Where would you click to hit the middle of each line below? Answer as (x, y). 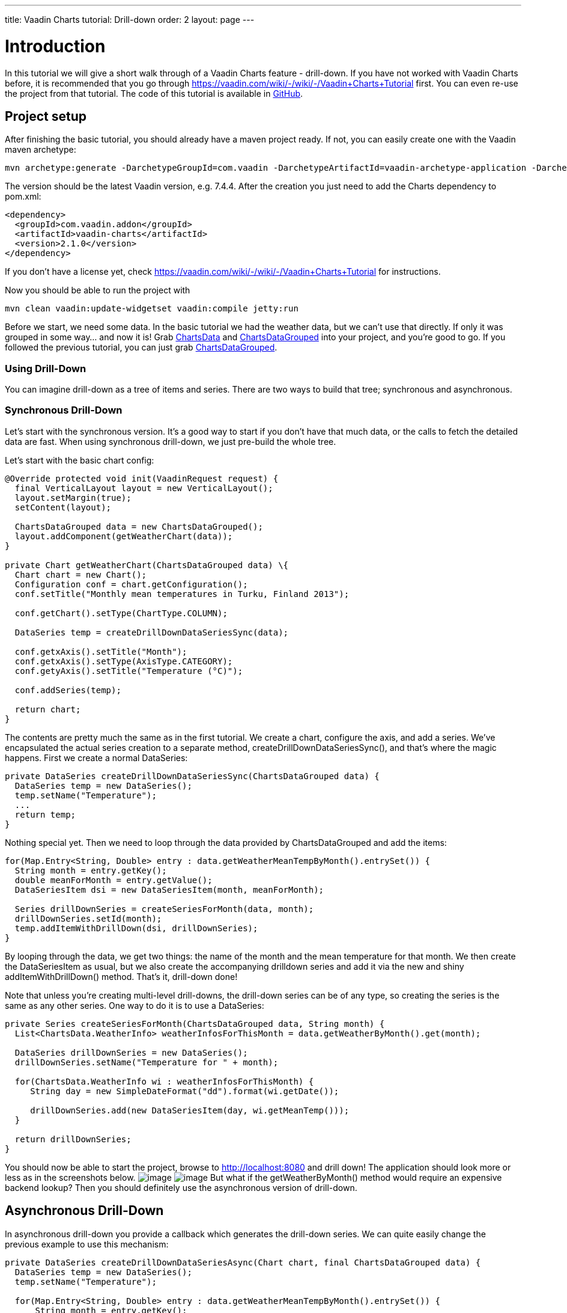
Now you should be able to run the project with (98, 290)
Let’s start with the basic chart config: (80, 460)
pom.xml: (23, 197)
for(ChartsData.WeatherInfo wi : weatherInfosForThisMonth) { (164, 1081)
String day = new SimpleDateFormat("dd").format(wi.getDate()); (185, 1091)
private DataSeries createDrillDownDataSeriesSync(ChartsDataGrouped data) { (192, 776)
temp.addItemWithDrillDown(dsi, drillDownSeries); (136, 928)
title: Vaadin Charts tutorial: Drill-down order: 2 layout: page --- (130, 20)
